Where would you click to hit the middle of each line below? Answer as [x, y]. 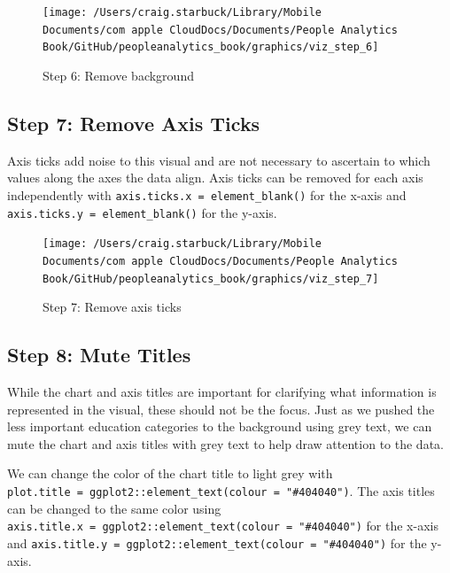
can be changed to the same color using [114, 508]
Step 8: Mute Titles [99, 355]
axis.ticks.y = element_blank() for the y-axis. [142, 212]
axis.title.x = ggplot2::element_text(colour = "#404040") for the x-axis [223, 526]
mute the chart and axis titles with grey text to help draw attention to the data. [225, 443]
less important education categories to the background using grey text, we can [220, 426]
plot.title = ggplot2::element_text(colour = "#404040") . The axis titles [221, 491]
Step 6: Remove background [118, 75]
